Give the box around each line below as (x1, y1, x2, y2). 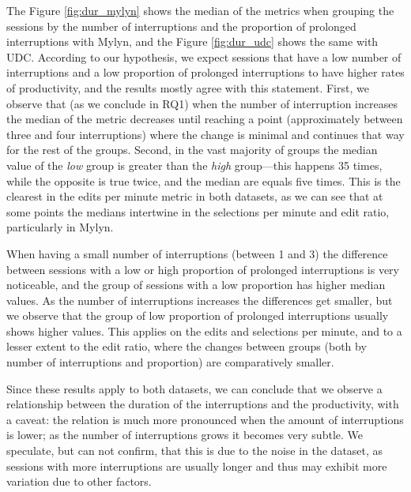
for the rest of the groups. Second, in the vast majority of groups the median (6, 141, 378, 158)
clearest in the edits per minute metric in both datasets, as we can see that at (6, 188, 383, 205)
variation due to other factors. (6, 473, 152, 490)
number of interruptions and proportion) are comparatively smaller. (6, 354, 334, 370)
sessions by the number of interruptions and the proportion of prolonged (6, 17, 356, 34)
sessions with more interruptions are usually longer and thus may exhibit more (6, 457, 387, 474)
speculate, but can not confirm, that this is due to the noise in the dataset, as (6, 442, 383, 459)
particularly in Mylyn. (6, 219, 114, 235)
